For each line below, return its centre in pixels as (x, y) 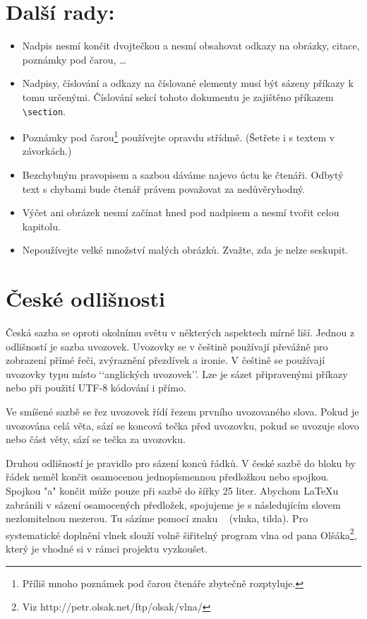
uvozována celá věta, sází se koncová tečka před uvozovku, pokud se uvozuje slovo (182, 425)
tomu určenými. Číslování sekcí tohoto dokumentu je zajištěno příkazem (178, 96)
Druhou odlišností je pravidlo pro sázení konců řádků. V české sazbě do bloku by (181, 462)
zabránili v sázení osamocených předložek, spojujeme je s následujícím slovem (173, 504)
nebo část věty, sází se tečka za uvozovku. (96, 439)
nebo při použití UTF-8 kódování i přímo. (96, 388)
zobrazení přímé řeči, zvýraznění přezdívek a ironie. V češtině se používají (166, 360)
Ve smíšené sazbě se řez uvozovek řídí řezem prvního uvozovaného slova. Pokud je (182, 412)
